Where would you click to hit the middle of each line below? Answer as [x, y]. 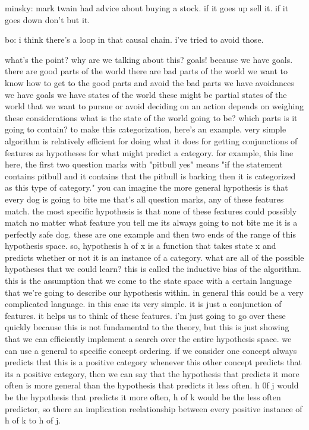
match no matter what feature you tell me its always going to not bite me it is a [151, 222]
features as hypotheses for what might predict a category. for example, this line [149, 152]
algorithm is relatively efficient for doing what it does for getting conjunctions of [151, 140]
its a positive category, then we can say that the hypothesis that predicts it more [152, 373]
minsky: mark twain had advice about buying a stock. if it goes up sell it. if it [147, 8]
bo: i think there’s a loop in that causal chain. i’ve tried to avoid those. [134, 39]
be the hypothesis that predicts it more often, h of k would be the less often [143, 397]
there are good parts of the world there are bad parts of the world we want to [146, 71]
